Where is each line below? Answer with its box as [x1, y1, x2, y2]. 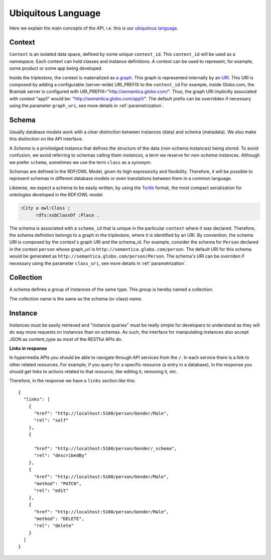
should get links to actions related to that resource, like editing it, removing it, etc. [9, 369, 178, 375]
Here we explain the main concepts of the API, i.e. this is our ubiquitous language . [9, 25, 179, 31]
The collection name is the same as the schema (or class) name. [9, 296, 143, 302]
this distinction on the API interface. [9, 136, 83, 142]
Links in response [9, 345, 47, 351]
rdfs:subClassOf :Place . [36, 212, 100, 218]
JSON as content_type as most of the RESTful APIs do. [9, 336, 123, 342]
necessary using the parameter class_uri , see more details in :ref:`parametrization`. [9, 260, 187, 266]
